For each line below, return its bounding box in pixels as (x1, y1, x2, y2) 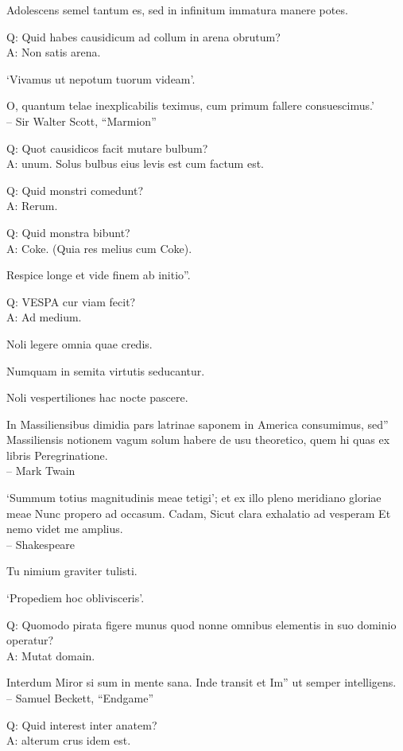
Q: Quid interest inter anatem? (6, 716, 157, 733)
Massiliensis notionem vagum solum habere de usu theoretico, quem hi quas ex (6, 431, 390, 448)
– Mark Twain (6, 462, 76, 479)
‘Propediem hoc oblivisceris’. (6, 590, 145, 606)
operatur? (6, 632, 54, 648)
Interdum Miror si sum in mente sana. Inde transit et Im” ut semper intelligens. (6, 674, 397, 691)
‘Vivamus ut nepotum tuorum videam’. (6, 70, 196, 87)
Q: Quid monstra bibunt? (6, 224, 130, 240)
